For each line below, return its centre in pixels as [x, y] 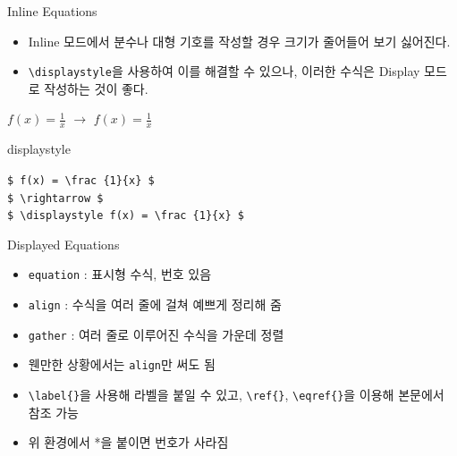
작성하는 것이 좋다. [96, 88]
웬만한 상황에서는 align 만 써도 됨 [122, 364]
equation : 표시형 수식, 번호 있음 [120, 274]
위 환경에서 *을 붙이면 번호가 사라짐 [128, 442]
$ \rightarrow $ [55, 198]
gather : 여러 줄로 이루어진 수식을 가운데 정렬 [156, 334]
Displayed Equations [63, 244]
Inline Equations [52, 11]
